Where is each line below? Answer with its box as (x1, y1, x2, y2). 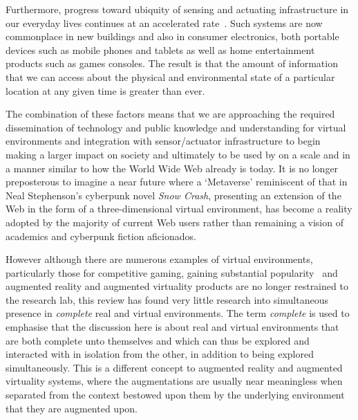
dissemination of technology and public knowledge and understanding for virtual (6, 120, 346, 134)
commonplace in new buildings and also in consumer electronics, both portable (6, 29, 339, 44)
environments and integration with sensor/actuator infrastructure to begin (6, 134, 321, 148)
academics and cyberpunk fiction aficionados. (6, 228, 196, 243)
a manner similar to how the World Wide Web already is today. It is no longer (6, 161, 339, 175)
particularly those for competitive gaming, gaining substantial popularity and (6, 265, 338, 280)
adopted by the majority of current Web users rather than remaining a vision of (6, 214, 343, 229)
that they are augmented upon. (6, 401, 138, 415)
